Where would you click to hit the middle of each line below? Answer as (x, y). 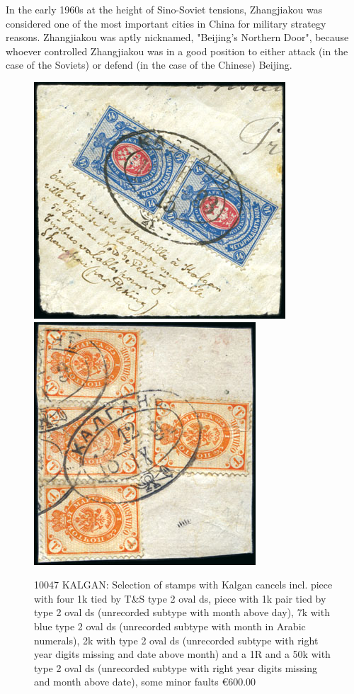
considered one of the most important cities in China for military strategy (166, 23)
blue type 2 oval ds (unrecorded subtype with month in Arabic (170, 626)
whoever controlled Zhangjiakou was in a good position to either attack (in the (177, 51)
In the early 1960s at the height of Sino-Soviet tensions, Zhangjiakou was (164, 9)
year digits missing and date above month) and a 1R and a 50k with (182, 654)
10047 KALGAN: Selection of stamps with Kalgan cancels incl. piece (183, 585)
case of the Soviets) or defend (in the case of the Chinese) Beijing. (149, 65)
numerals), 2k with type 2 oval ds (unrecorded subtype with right (176, 640)
